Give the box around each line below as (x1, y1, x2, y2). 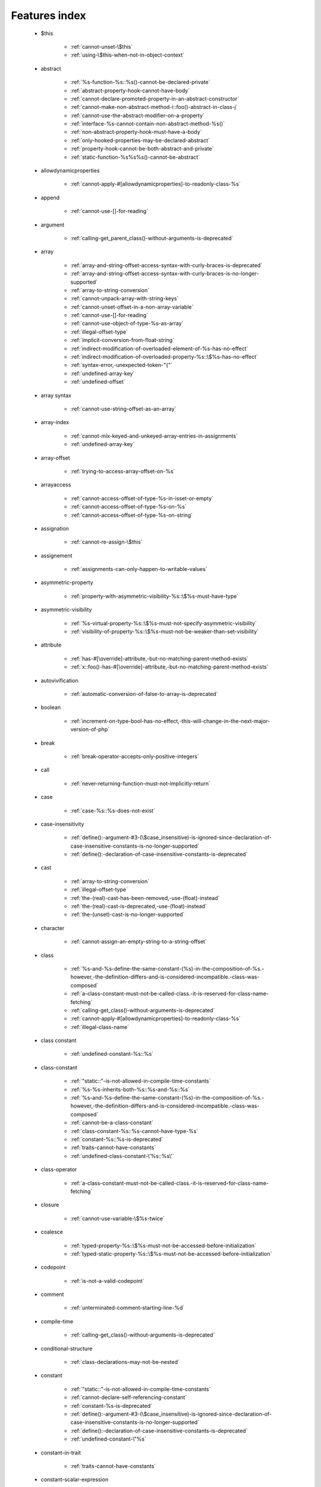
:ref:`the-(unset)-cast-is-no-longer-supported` (70, 911, 185, 918)
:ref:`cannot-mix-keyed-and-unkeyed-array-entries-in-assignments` (70, 432, 238, 440)
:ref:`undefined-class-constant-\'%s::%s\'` (70, 1152, 175, 1159)
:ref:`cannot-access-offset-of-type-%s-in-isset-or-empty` (70, 494, 214, 502)
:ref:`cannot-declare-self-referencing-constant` (70, 1394, 187, 1401)
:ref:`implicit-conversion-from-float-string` (70, 337, 175, 344)
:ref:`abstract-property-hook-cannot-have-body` (70, 87, 190, 94)
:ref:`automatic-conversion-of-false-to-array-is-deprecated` (70, 690, 218, 697)
